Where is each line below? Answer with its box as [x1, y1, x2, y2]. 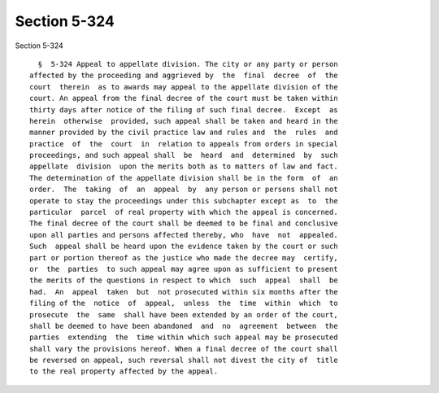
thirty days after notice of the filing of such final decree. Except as [29, 105, 338, 114]
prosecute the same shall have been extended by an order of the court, [29, 310, 338, 319]
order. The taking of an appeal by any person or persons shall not [29, 185, 338, 194]
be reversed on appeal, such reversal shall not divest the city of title [29, 356, 338, 365]
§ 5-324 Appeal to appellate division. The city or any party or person [37, 59, 338, 68]
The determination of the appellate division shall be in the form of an [29, 173, 338, 182]
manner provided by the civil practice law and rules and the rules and [29, 128, 338, 138]
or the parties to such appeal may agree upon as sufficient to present [29, 264, 338, 273]
